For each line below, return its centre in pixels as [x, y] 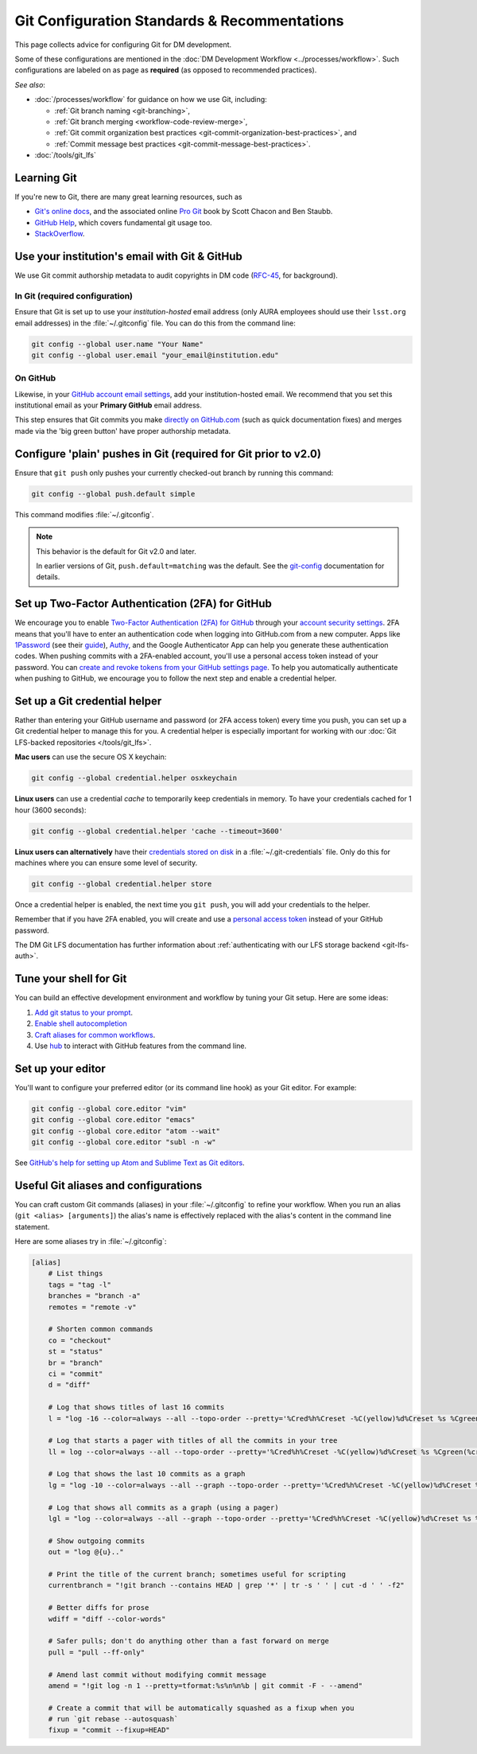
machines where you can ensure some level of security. [106, 863]
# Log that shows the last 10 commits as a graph [147, 1474]
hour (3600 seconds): [50, 810]
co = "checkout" [79, 1340]
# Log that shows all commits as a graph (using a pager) [163, 1507]
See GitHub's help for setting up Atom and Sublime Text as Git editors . [130, 1163]
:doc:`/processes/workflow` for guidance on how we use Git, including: [151, 99]
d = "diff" [69, 1385]
